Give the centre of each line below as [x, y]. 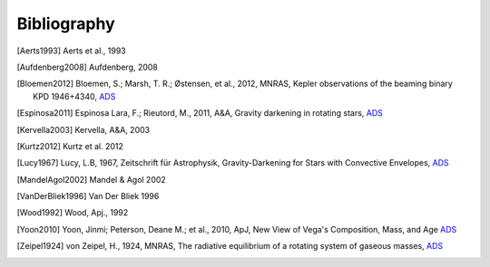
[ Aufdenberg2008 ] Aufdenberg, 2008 [88, 67]
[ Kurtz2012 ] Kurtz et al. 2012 [70, 146]
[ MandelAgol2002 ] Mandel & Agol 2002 [92, 179]
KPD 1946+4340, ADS [74, 96]
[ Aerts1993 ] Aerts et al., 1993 [71, 51]
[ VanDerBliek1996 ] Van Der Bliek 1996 [88, 196]
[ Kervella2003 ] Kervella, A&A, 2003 [83, 129]
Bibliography [66, 24]
